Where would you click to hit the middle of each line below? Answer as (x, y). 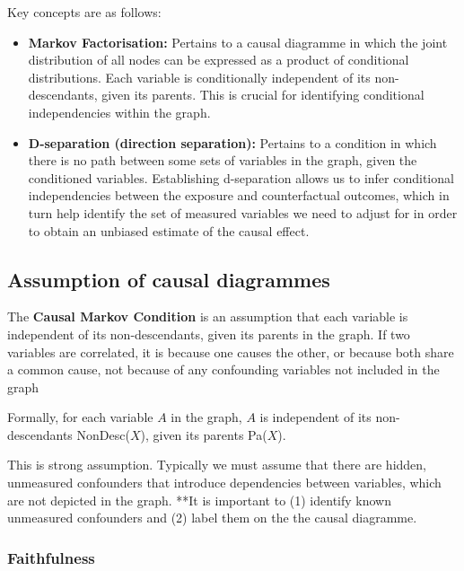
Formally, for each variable (80, 417)
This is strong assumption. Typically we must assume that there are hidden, (217, 465)
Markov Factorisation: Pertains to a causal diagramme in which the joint (238, 42)
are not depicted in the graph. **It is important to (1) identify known (200, 500)
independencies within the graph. (119, 112)
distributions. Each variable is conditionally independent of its (199, 77)
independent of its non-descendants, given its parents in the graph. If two (209, 334)
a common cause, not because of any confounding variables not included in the (223, 369)
